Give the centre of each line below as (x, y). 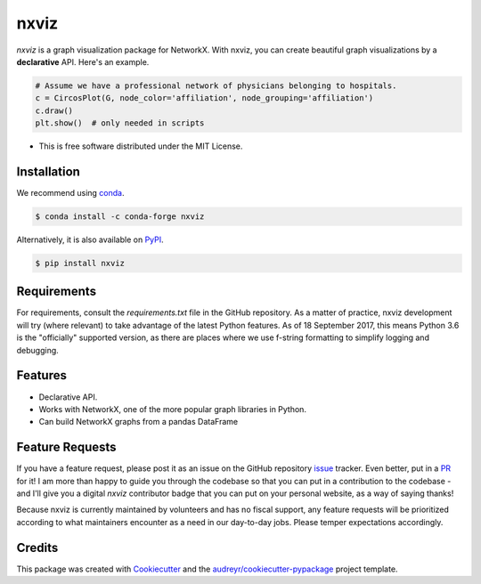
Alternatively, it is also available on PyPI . (90, 239)
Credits (37, 547)
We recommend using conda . (70, 192)
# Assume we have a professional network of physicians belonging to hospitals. (216, 85)
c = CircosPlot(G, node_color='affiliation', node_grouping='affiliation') (204, 98)
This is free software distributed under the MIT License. (141, 146)
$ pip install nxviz (80, 263)
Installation (48, 171)
